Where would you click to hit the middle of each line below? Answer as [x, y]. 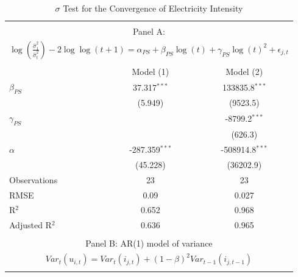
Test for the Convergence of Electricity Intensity [153, 8]
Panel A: [149, 31]
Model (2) [244, 72]
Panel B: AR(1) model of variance [149, 243]
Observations [34, 179]
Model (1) [151, 72]
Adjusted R [30, 225]
